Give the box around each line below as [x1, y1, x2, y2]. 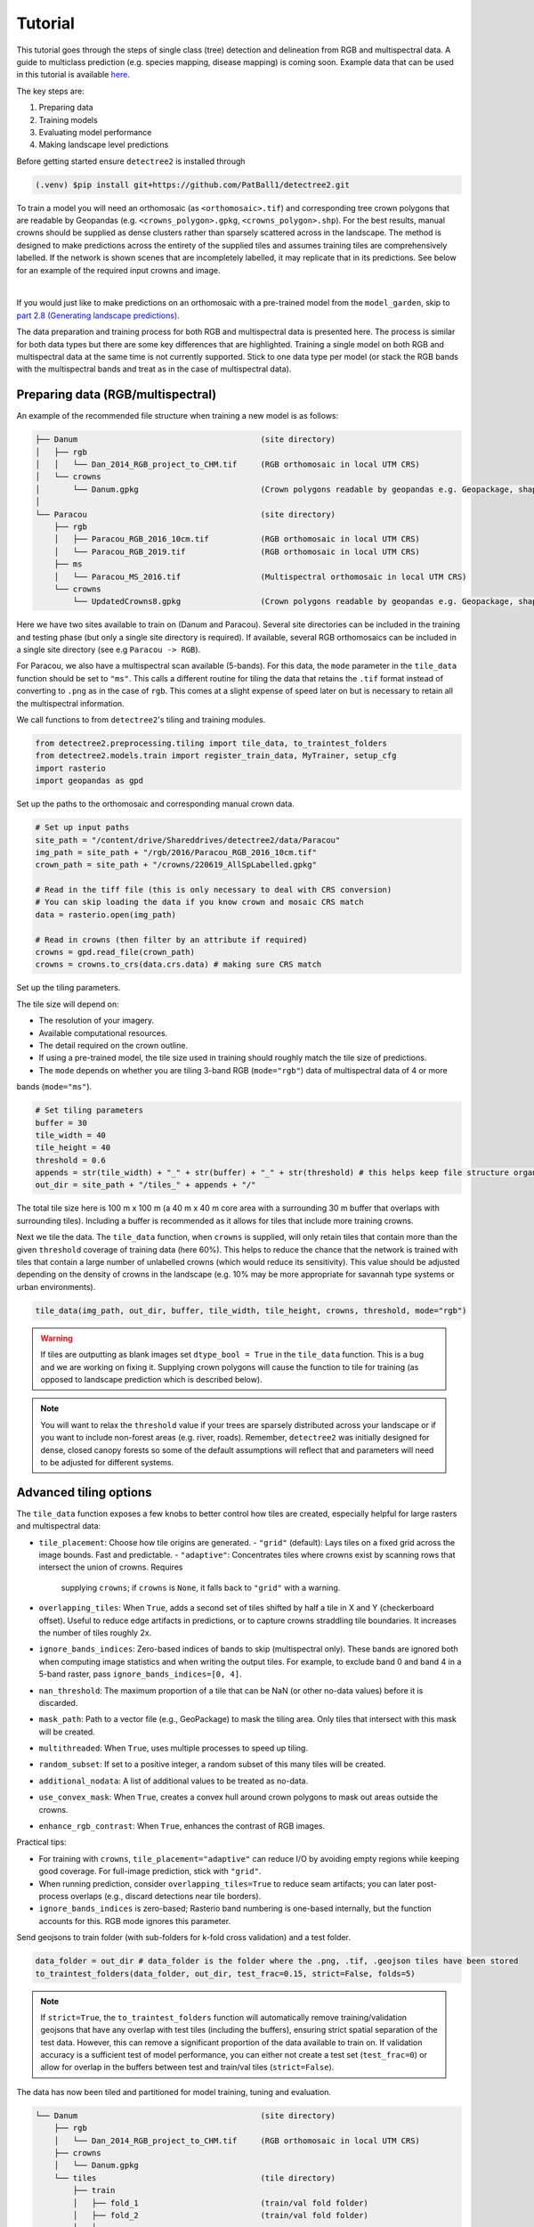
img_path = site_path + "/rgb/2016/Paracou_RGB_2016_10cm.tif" [35, 847, 318, 857]
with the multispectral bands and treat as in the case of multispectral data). [16, 363, 292, 374]
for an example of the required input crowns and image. [16, 265, 221, 275]
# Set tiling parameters [35, 1105, 144, 1115]
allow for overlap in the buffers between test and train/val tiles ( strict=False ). [40, 2062, 335, 2073]
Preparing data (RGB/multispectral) [16, 387, 217, 403]
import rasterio [35, 763, 107, 773]
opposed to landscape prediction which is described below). [40, 1374, 263, 1384]
